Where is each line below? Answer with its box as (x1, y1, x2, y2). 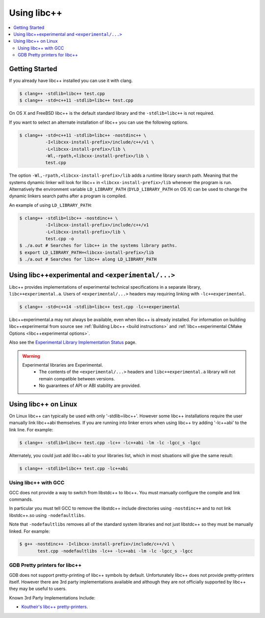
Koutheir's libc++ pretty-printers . (21, 604, 88, 610)
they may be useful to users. (9, 586, 67, 591)
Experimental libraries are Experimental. (22, 362, 103, 368)
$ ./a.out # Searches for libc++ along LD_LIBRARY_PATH (19, 257, 157, 262)
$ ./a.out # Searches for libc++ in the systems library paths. (19, 243, 178, 248)
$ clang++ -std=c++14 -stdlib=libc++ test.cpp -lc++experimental (19, 304, 180, 310)
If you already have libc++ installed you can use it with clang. (9, 78, 133, 83)
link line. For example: (9, 427, 53, 432)
